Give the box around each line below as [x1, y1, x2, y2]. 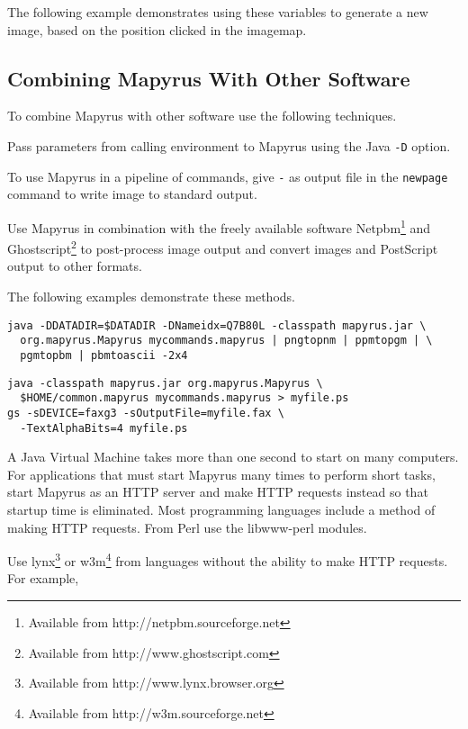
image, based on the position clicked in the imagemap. [7, 20, 307, 39]
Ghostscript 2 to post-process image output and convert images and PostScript [7, 237, 438, 257]
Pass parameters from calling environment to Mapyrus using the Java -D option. [7, 136, 451, 155]
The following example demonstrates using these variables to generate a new [7, 3, 428, 21]
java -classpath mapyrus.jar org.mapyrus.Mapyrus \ [7, 376, 323, 390]
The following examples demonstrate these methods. [7, 286, 295, 305]
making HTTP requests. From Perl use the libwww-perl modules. [7, 517, 367, 536]
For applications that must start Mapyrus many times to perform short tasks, [7, 464, 436, 483]
